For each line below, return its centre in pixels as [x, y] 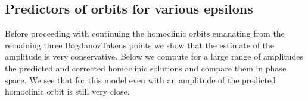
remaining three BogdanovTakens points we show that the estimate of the [140, 45]
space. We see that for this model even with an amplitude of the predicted [140, 79]
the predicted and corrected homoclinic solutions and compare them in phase [146, 68]
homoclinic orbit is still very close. [67, 91]
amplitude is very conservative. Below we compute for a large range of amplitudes [154, 56]
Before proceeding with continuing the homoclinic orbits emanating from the [145, 33]
